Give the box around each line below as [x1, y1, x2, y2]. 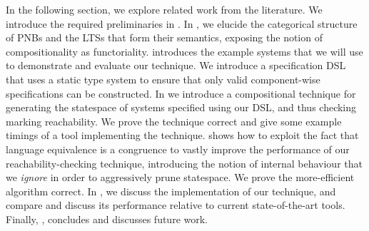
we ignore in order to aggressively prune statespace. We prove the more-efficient [6, 170, 355, 185]
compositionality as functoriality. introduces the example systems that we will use [6, 43, 363, 58]
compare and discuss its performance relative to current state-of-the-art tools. [6, 197, 345, 212]
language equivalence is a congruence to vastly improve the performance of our [6, 141, 350, 156]
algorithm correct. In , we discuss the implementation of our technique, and [6, 183, 336, 198]
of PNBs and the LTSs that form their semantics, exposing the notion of [6, 30, 323, 45]
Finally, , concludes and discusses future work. [6, 211, 208, 226]
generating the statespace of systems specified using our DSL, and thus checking [6, 100, 357, 115]
